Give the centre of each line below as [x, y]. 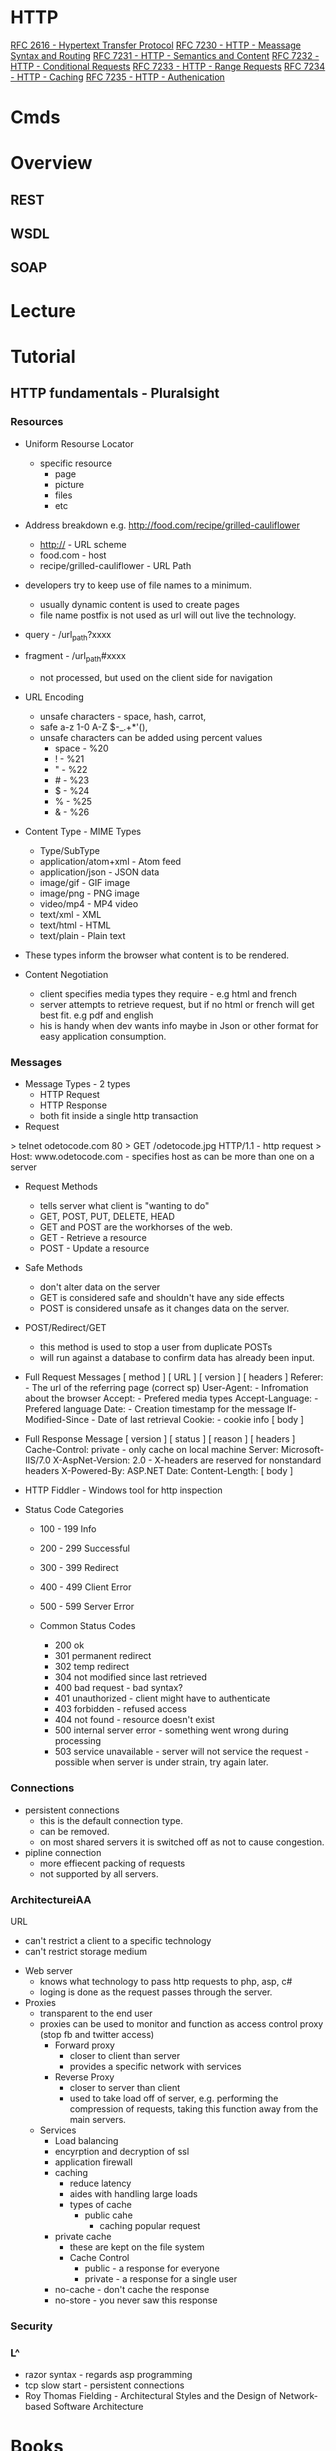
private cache [83, 2237]
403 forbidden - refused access [120, 1709]
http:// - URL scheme [83, 544]
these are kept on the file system [137, 2247]
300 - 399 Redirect [79, 1568]
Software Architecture [98, 2407]
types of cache [100, 2205]
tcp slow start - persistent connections [104, 2385]
